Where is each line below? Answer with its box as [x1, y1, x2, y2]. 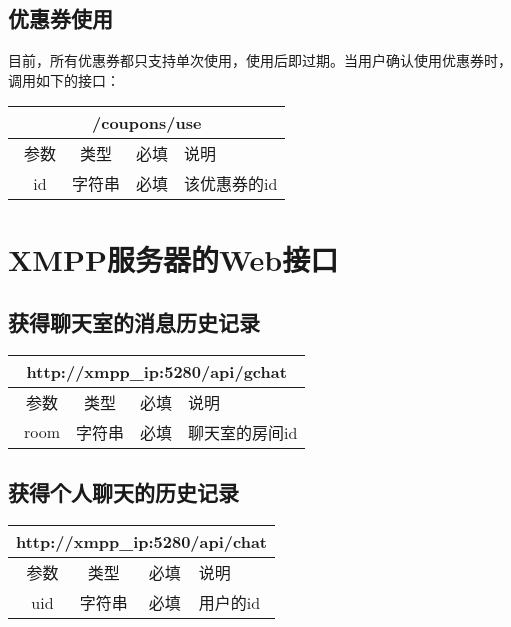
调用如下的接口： [8, 69, 120, 90]
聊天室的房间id [188, 420, 298, 444]
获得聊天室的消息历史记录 [8, 307, 260, 338]
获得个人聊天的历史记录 [8, 477, 239, 508]
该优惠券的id [184, 172, 278, 196]
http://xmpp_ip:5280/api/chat [16, 530, 268, 554]
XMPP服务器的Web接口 [8, 238, 339, 279]
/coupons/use [92, 111, 202, 135]
